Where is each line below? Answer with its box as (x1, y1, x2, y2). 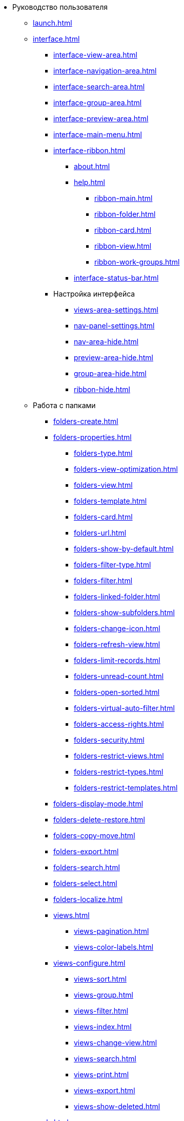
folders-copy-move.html (53, 831, 135, 840)
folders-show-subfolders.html (74, 608, 175, 617)
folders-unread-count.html (74, 672, 164, 681)
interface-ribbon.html (53, 146, 126, 155)
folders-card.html (74, 512, 133, 521)
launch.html (33, 19, 72, 27)
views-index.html (74, 1022, 132, 1031)
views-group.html (74, 990, 133, 999)
